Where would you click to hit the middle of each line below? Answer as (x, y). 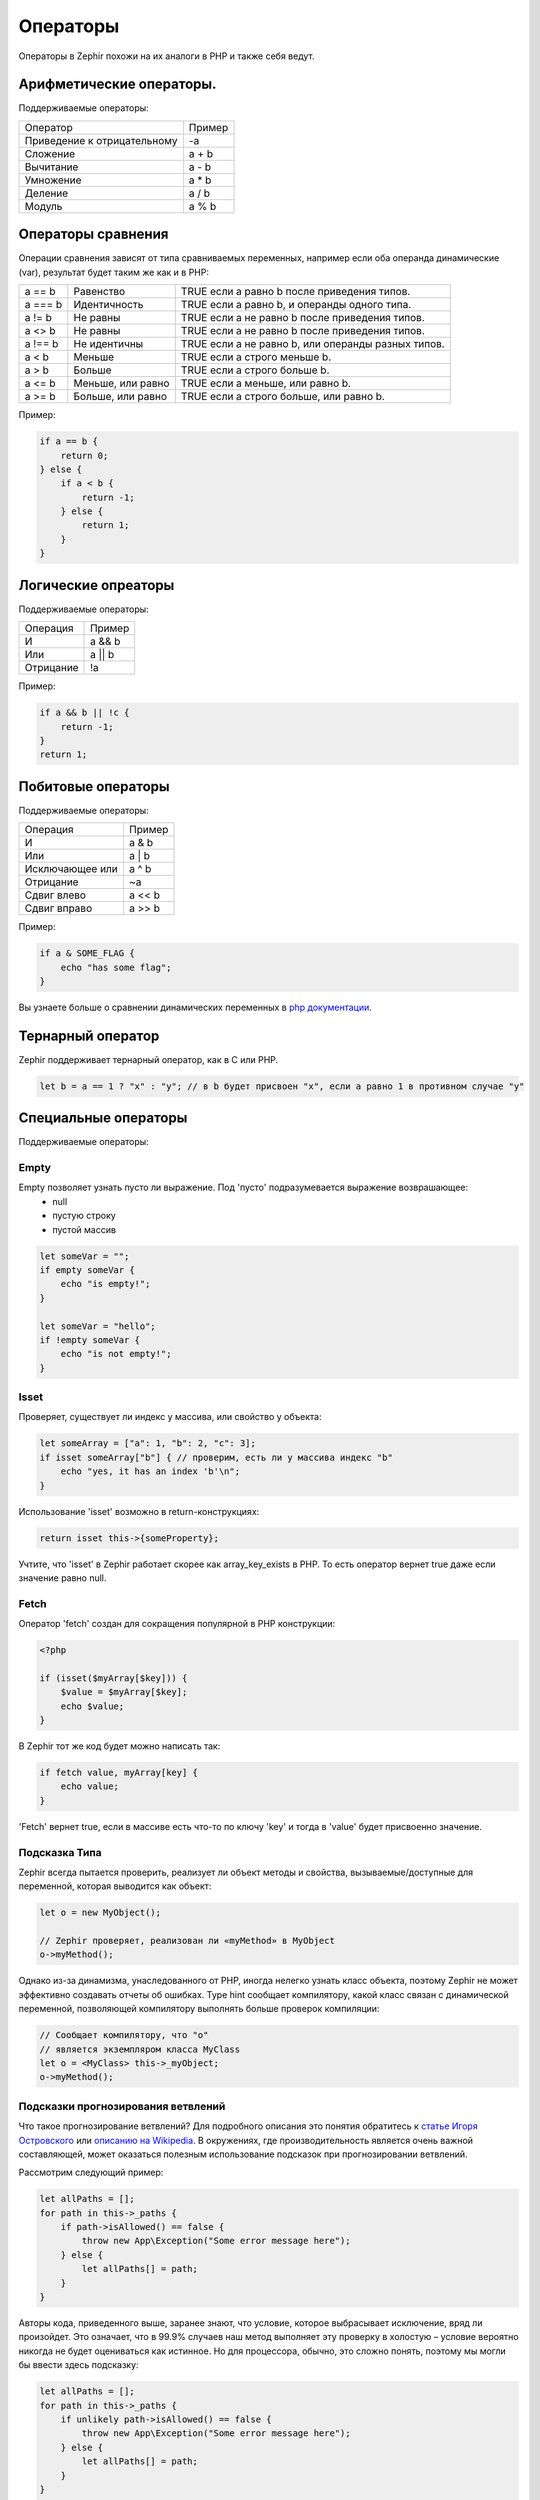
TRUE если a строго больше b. (255, 370)
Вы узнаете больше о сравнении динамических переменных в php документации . (195, 1007)
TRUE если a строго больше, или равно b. (282, 397)
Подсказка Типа (60, 1852)
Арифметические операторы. (117, 84)
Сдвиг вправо (58, 908)
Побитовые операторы (94, 786)
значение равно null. (62, 1577)
